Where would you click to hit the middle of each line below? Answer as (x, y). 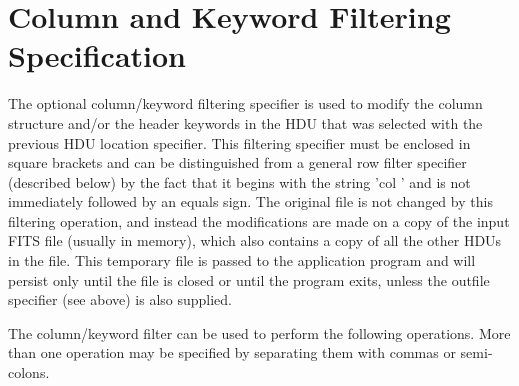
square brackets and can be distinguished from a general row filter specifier (237, 162)
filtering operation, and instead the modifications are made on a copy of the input (259, 220)
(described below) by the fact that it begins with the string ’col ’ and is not (239, 181)
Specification (97, 55)
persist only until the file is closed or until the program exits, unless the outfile (249, 279)
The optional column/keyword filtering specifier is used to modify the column (245, 103)
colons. (29, 372)
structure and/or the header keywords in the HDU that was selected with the (245, 122)
